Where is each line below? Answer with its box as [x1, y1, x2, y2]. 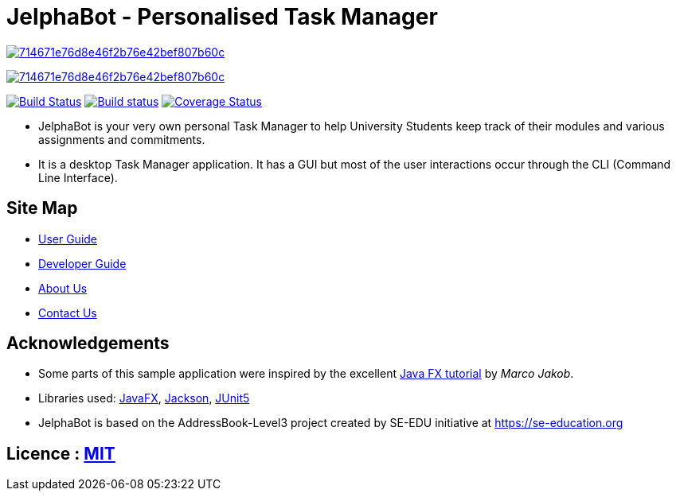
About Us [38, 281, 88, 295]
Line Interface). [38, 170, 118, 184]
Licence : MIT [6, 443, 115, 464]
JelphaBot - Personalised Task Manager [6, 3, 438, 30]
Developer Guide [38, 256, 127, 270]
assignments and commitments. [38, 132, 205, 146]
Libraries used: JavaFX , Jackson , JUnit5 [38, 391, 250, 406]
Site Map [6, 198, 78, 219]
